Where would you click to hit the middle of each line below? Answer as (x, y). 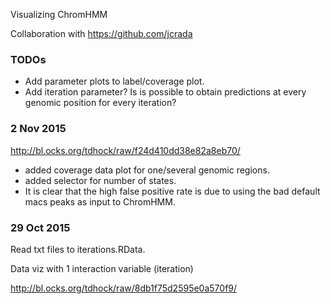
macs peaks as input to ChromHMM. (100, 201)
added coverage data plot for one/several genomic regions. (147, 170)
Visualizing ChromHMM (59, 14)
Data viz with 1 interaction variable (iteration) (102, 268)
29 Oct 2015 (40, 227)
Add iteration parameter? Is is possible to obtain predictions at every (165, 92)
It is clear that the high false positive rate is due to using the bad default (172, 191)
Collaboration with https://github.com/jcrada (101, 33)
